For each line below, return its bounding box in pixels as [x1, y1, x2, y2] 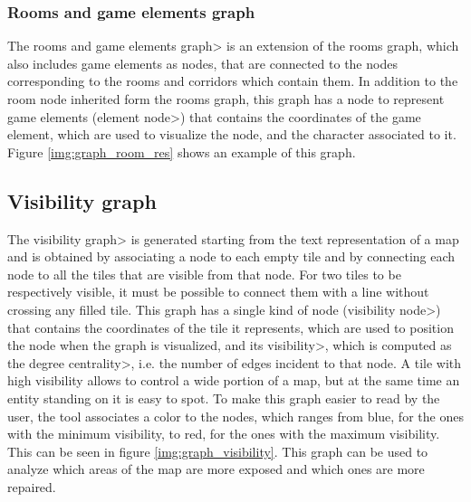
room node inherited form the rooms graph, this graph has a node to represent [7, 90, 445, 108]
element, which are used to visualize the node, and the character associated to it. [7, 125, 457, 144]
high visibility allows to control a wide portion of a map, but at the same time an [7, 371, 460, 390]
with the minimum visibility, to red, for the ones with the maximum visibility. [7, 424, 440, 443]
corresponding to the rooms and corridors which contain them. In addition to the [7, 71, 458, 90]
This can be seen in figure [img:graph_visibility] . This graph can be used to [7, 441, 428, 460]
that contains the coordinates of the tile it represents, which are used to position [7, 317, 454, 336]
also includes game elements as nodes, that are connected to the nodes [7, 53, 398, 72]
